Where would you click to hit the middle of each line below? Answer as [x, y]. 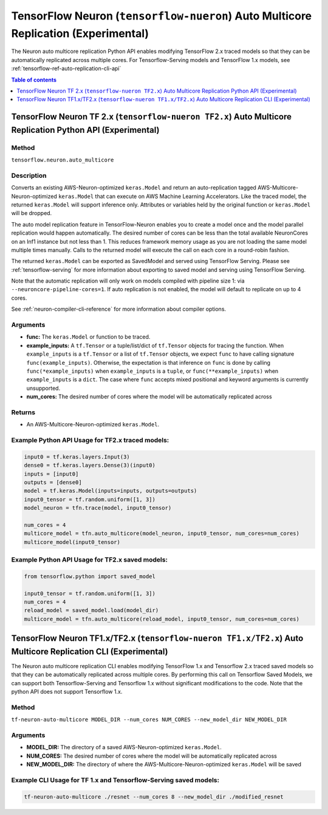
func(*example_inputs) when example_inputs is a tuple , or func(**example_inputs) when [152, 371]
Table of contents [34, 80]
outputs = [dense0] [53, 482]
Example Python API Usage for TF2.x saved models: [90, 560]
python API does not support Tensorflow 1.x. [67, 692]
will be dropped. [32, 213]
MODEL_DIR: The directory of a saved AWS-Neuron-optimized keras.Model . [124, 747]
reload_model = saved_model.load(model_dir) [91, 610]
